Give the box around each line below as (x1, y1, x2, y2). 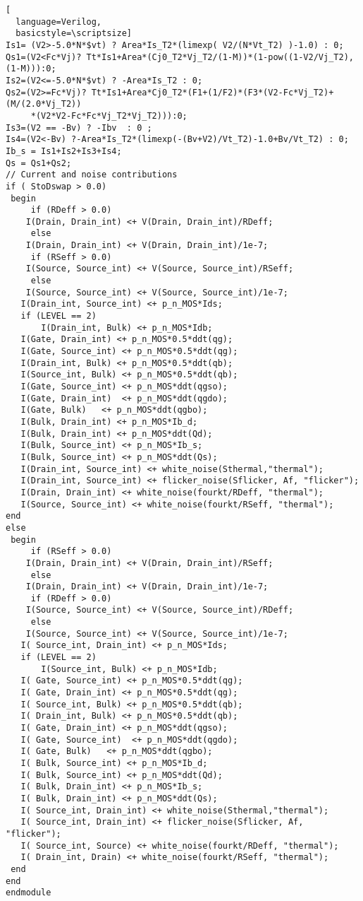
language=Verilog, (16, 16, 102, 27)
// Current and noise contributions (6, 170, 178, 180)
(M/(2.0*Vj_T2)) (6, 99, 82, 110)
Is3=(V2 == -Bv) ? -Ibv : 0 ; (6, 122, 152, 133)
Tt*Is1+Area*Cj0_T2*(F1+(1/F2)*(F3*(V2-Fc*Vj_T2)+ (91, 87, 334, 98)
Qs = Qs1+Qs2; (6, 158, 72, 168)
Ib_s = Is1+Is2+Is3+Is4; (6, 146, 122, 156)
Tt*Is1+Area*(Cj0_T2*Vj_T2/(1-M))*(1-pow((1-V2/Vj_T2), (86, 52, 354, 62)
